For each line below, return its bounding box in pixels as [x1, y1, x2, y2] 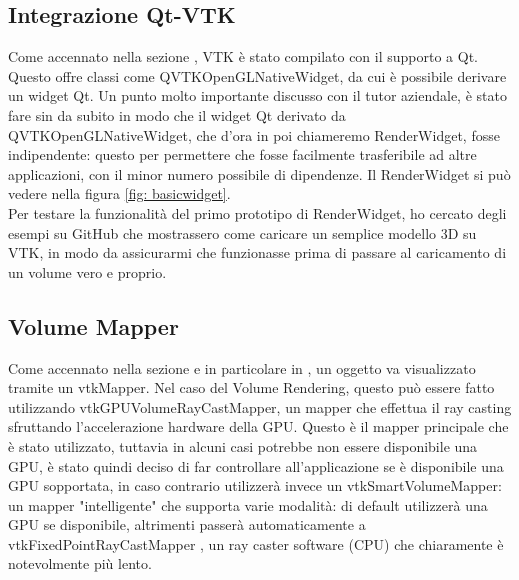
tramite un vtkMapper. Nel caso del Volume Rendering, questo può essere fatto [8, 377, 495, 398]
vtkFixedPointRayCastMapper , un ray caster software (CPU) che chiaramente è [8, 533, 504, 554]
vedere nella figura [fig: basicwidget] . [8, 183, 231, 204]
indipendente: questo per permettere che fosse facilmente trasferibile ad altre [8, 144, 477, 165]
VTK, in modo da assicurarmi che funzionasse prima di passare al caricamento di [8, 242, 507, 263]
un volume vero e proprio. [8, 261, 167, 282]
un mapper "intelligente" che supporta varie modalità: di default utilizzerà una [8, 494, 488, 515]
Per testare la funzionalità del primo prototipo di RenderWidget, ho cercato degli [8, 202, 507, 223]
